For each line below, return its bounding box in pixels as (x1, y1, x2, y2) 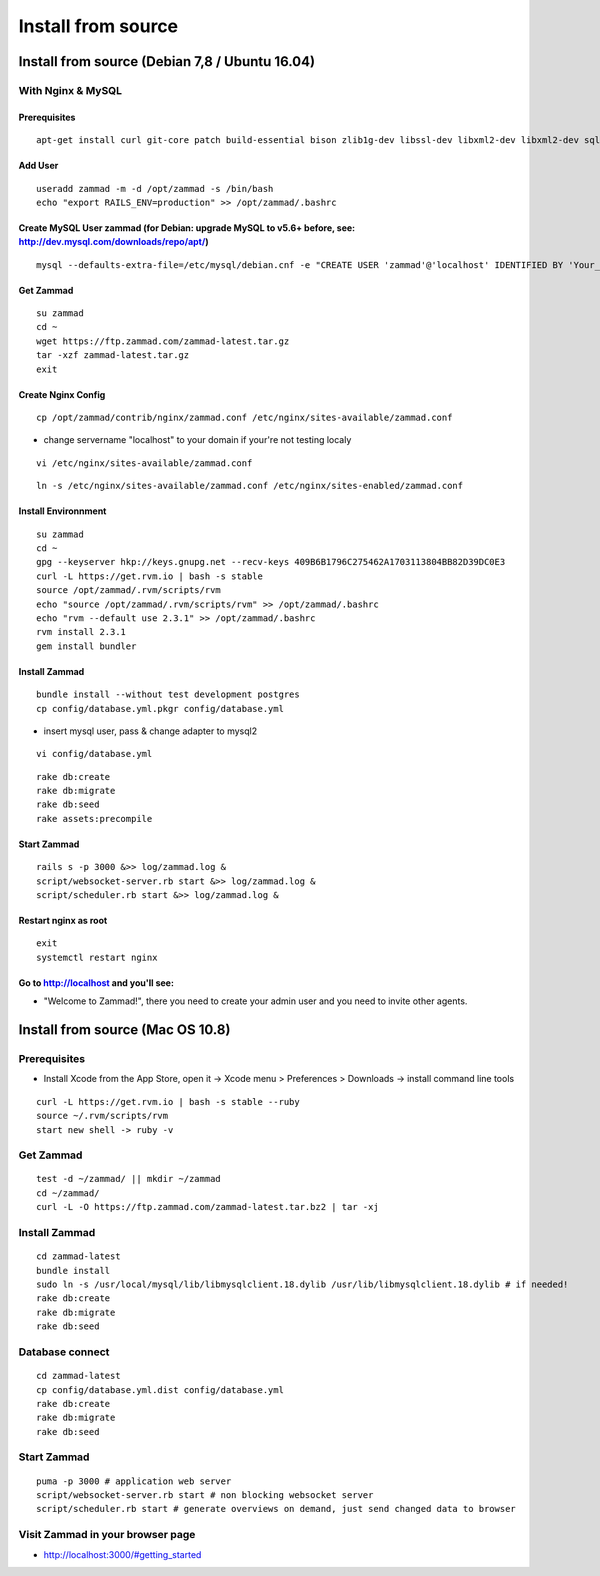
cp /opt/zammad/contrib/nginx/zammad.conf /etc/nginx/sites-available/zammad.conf (36, 412, 453, 424)
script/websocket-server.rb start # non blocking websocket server (36, 1490, 374, 1501)
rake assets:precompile (36, 813, 153, 824)
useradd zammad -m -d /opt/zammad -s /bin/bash (36, 183, 274, 194)
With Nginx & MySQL (18, 83, 123, 97)
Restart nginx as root (18, 915, 108, 927)
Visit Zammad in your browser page (18, 1528, 196, 1542)
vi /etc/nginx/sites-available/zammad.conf (36, 457, 253, 469)
